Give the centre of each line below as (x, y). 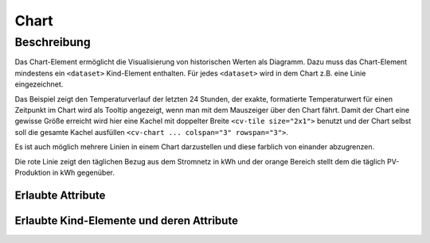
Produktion (33, 172)
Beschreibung (53, 42)
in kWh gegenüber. (83, 172)
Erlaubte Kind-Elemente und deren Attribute (127, 220)
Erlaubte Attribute (60, 195)
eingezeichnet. (39, 84)
